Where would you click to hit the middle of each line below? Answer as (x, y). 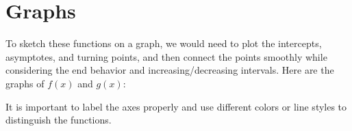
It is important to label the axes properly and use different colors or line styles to (176, 106)
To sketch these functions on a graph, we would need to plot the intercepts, (164, 43)
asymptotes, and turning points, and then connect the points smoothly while (166, 56)
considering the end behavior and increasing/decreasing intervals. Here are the (170, 70)
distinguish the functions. (59, 120)
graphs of (25, 83)
